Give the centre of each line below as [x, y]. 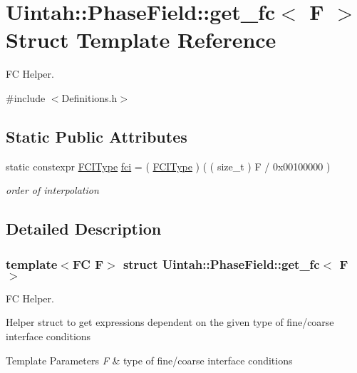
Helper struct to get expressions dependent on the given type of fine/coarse [170, 322]
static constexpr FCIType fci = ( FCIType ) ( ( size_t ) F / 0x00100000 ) [168, 166]
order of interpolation [52, 190]
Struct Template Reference [141, 40]
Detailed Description [84, 229]
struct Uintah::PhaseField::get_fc [221, 264]
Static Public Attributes [97, 136]
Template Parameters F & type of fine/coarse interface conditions [149, 360]
